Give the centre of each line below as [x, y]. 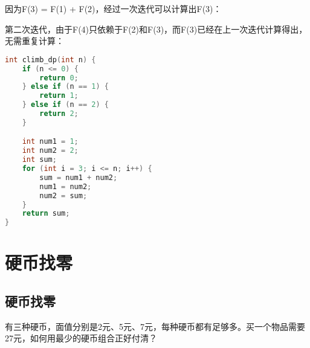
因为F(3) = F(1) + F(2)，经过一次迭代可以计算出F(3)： [113, 8]
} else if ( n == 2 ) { [65, 105]
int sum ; [39, 160]
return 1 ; [59, 96]
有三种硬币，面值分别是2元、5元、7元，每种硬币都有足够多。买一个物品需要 [155, 326]
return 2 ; [59, 114]
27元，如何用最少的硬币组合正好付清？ [81, 338]
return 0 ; [59, 78]
